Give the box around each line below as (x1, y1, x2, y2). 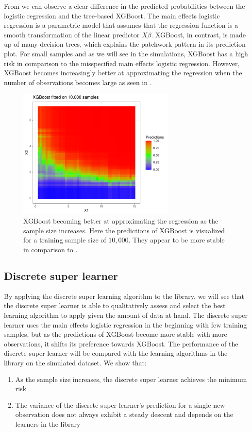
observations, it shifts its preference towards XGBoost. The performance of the (4, 338, 238, 348)
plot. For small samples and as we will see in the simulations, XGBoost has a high (4, 48, 248, 58)
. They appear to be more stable (128, 235, 225, 245)
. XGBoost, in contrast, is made (151, 29, 246, 39)
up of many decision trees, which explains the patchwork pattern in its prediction (4, 39, 246, 49)
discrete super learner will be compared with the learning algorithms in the (4, 348, 228, 358)
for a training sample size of (23, 235, 106, 245)
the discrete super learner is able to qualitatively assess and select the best (4, 300, 226, 311)
